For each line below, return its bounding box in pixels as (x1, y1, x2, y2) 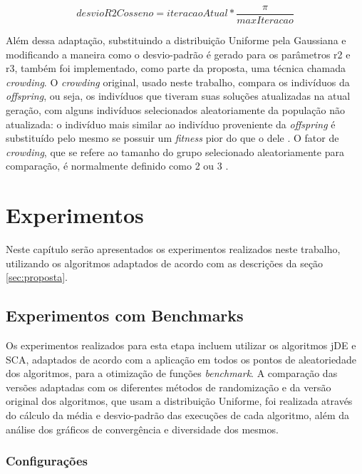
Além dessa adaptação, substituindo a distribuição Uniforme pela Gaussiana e (6, 33, 346, 48)
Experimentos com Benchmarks (6, 304, 244, 326)
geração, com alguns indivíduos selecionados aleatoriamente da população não (6, 103, 345, 118)
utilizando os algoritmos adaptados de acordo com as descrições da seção (6, 255, 324, 270)
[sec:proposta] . (6, 269, 68, 284)
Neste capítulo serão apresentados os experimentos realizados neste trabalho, (6, 242, 341, 257)
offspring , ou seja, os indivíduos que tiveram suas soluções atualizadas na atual (6, 88, 351, 103)
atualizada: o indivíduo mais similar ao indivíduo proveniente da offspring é (6, 116, 336, 131)
